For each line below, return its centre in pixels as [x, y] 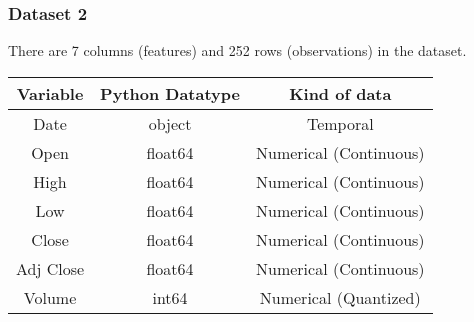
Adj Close [50, 268]
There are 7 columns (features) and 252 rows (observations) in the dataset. [237, 50]
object [170, 123]
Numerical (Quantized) [340, 297]
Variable [50, 93]
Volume [50, 297]
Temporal [340, 123]
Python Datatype [170, 93]
